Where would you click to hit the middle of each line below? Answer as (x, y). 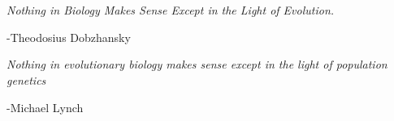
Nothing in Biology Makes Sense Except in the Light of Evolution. (171, 10)
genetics (26, 79)
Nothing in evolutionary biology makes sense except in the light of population (197, 64)
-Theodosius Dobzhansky (69, 37)
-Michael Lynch (45, 107)
